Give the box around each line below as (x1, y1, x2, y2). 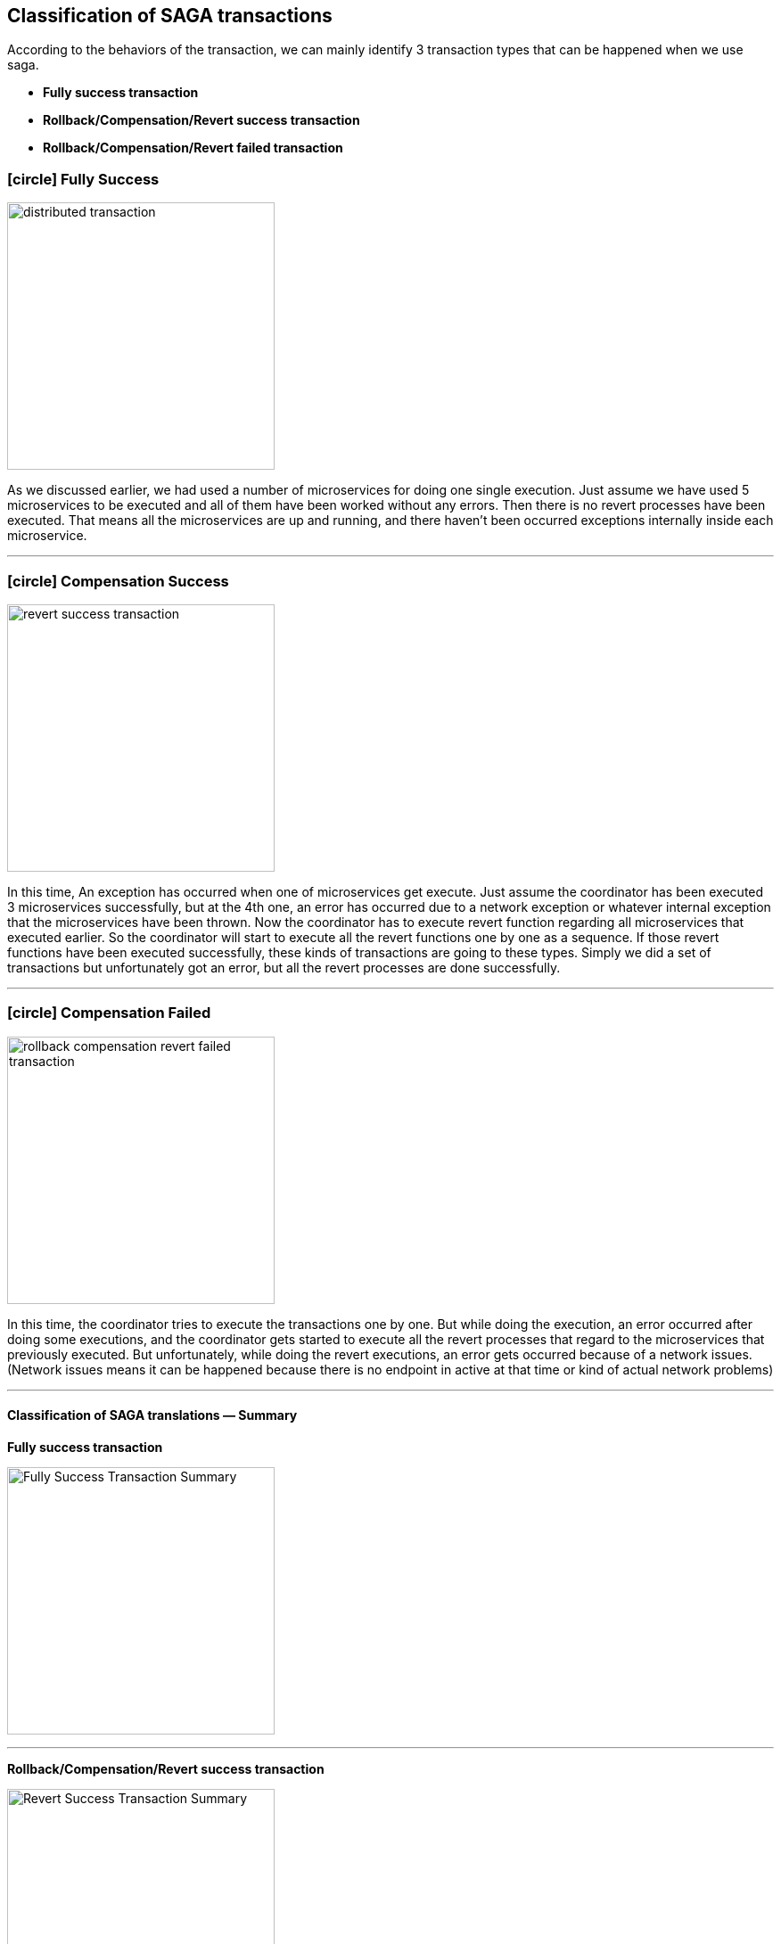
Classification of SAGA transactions (7, 4, 333, 27)
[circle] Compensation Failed (7, 1004, 211, 1022)
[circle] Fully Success (7, 169, 160, 188)
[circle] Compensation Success (7, 571, 229, 590)
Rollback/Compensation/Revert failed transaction (43, 140, 343, 156)
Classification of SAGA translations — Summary (7, 1407, 298, 1423)
